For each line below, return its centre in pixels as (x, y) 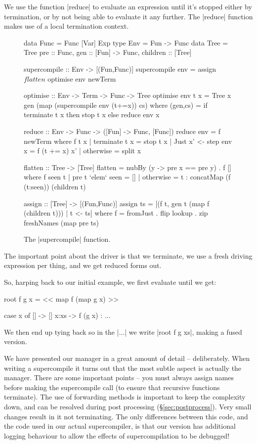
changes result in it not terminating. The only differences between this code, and (126, 416)
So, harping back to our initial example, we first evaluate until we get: (110, 282)
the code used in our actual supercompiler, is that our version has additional (120, 426)
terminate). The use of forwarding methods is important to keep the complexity (125, 397)
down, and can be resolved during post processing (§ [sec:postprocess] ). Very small (128, 406)
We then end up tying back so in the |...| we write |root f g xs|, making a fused (123, 332)
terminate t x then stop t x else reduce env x (92, 114)
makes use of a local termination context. (66, 26)
